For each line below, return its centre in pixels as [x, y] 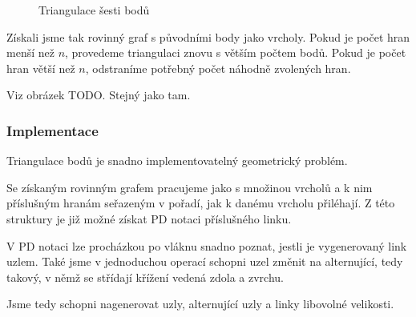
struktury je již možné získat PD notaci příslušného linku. [149, 218]
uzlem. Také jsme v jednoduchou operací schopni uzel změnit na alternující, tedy [205, 261]
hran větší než [41, 68]
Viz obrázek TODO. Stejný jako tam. [99, 95]
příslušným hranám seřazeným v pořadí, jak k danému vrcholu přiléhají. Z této [201, 203]
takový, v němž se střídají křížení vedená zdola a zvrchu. [145, 277]
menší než [30, 52]
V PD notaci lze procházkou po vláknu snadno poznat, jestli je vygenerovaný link [207, 245]
